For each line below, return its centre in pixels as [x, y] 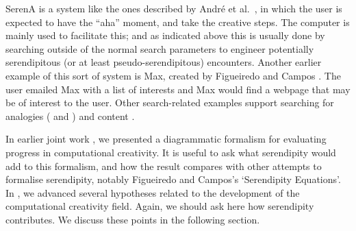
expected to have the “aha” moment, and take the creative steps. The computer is [178, 22]
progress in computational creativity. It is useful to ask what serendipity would [171, 152]
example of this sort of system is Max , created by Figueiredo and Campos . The [173, 75]
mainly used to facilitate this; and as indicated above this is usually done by [165, 35]
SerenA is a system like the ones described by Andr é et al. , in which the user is [174, 8]
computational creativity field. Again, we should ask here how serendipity [160, 206]
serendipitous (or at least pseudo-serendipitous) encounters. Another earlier [164, 62]
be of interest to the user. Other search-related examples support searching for [170, 102]
